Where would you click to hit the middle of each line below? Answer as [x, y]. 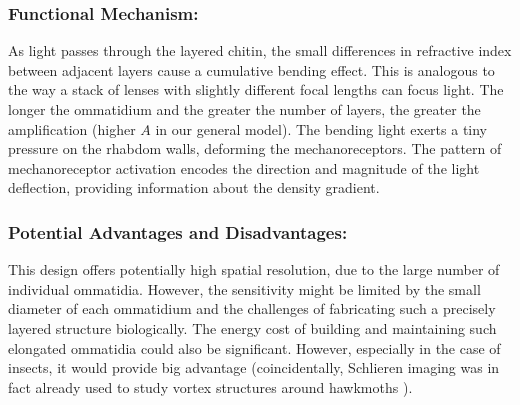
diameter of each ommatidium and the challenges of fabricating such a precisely [252, 308]
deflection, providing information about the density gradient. [194, 187]
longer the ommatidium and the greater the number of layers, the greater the [244, 109]
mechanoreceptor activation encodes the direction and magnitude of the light [244, 167]
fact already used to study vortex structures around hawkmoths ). [210, 386]
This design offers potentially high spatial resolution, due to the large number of [254, 269]
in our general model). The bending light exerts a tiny [321, 128]
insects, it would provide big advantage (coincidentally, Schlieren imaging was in [254, 367]
